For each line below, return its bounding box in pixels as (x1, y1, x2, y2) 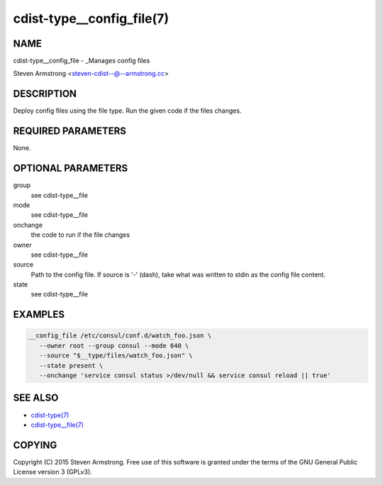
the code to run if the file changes (30, 230, 131, 239)
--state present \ (39, 362, 104, 369)
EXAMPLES (13, 308, 65, 320)
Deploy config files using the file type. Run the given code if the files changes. (13, 106, 242, 115)
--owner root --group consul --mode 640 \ (39, 341, 189, 350)
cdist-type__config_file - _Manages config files (13, 57, 150, 65)
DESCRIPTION (13, 88, 77, 100)
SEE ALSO (13, 392, 59, 404)
